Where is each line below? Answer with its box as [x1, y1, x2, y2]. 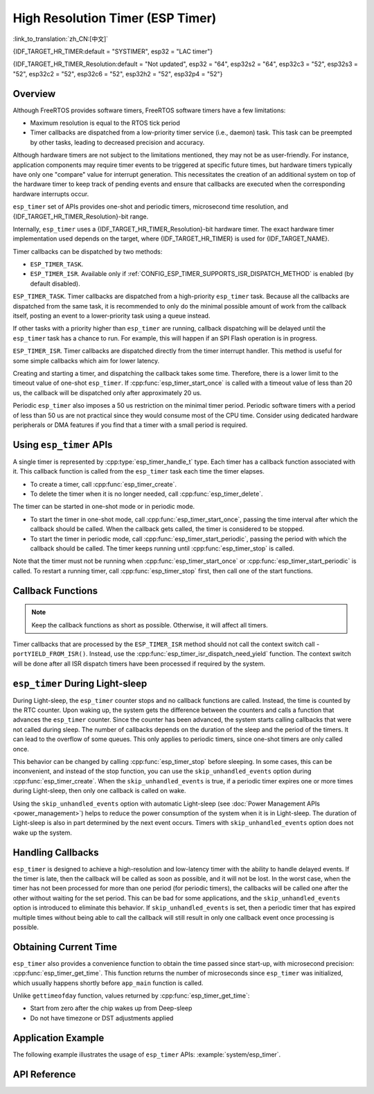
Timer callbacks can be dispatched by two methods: [12, 247, 163, 256]
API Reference [12, 1068, 76, 1080]
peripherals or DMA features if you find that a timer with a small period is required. [12, 420, 248, 429]
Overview [12, 87, 56, 100]
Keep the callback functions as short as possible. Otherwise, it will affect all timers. [31, 620, 268, 629]
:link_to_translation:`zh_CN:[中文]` [12, 35, 109, 43]
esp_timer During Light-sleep [12, 677, 148, 689]
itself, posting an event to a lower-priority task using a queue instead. [12, 312, 211, 320]
